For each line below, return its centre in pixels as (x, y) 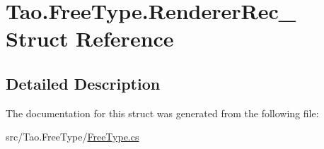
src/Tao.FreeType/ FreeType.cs (73, 137)
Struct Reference (90, 38)
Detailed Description (83, 83)
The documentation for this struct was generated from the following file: (162, 113)
